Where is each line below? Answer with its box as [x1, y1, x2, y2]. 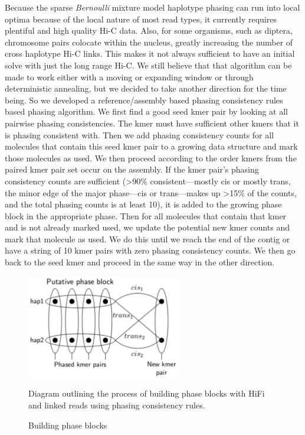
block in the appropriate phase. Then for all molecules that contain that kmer [5, 209, 287, 222]
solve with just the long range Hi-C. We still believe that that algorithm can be [5, 59, 292, 71]
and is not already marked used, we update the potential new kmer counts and [5, 221, 290, 233]
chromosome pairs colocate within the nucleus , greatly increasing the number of [5, 35, 293, 48]
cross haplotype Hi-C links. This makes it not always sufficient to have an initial [5, 47, 295, 60]
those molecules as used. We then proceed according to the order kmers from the [5, 151, 297, 164]
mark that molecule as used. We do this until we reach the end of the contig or [5, 232, 290, 245]
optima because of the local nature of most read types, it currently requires [5, 12, 277, 25]
